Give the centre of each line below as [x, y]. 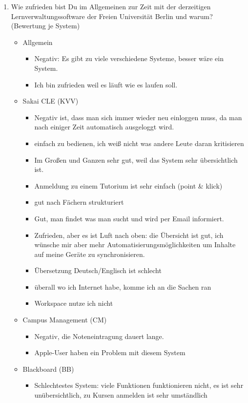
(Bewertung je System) [45, 26]
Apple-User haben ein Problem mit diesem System [110, 352]
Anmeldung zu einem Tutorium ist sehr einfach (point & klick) [128, 185]
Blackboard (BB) [48, 369]
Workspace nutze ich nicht [74, 303]
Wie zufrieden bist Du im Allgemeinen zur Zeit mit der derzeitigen [111, 6]
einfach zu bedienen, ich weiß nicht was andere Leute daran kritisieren [139, 143]
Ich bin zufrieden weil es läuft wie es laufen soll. [106, 84]
